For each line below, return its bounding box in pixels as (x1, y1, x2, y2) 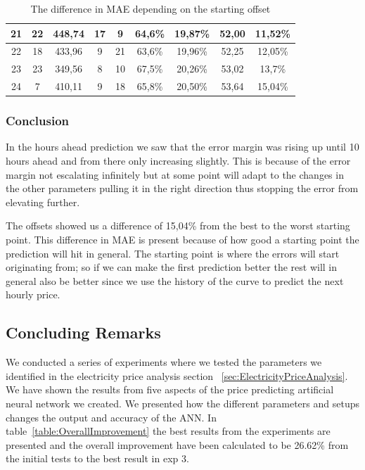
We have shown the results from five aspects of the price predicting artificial (6, 382, 334, 397)
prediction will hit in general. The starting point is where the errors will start (6, 246, 340, 260)
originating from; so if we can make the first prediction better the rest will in (6, 260, 338, 274)
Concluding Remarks (6, 322, 161, 343)
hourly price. (6, 287, 60, 302)
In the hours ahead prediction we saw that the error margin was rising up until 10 (6, 139, 359, 154)
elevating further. (6, 194, 80, 209)
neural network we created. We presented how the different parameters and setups (6, 395, 359, 410)
